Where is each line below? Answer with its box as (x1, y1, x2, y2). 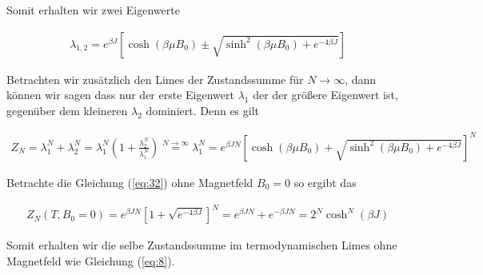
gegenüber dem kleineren (6, 102, 128, 118)
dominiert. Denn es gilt (146, 102, 260, 118)
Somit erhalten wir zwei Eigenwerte (6, 2, 180, 18)
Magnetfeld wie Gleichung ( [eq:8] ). (6, 252, 175, 269)
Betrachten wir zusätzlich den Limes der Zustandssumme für (6, 70, 304, 87)
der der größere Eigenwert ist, (253, 86, 398, 103)
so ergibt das (293, 173, 357, 190)
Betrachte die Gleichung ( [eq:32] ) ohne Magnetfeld (6, 173, 253, 190)
